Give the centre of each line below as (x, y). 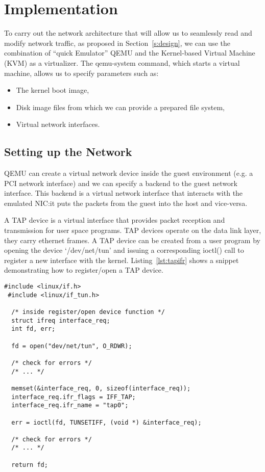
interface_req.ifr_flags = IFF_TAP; (74, 397)
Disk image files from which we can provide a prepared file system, (120, 107)
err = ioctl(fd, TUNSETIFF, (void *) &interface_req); (106, 422)
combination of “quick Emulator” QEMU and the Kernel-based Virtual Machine (130, 53)
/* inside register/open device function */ (88, 312)
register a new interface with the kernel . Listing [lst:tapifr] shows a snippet (122, 260)
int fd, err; (33, 329)
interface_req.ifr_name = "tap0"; (70, 405)
